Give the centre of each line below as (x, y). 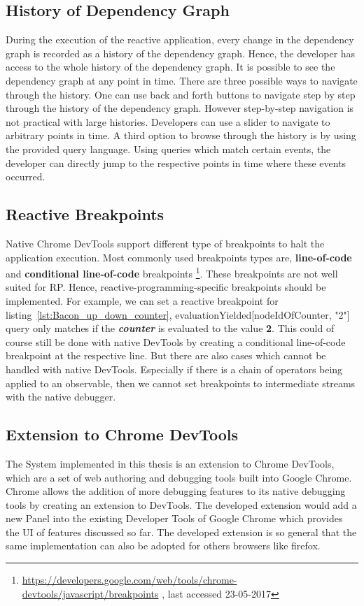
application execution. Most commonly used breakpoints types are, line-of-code (179, 257)
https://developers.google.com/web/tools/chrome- (129, 580)
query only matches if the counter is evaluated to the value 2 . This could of (170, 328)
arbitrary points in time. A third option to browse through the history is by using (181, 135)
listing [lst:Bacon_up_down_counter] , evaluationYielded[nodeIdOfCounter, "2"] (178, 314)
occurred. (26, 176)
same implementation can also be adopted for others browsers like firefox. (163, 546)
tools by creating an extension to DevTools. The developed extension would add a (181, 504)
